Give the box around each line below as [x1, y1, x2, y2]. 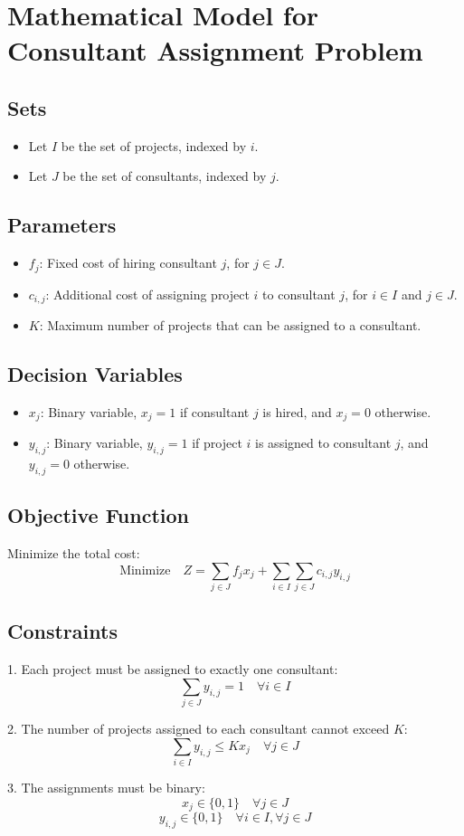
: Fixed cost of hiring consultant [39, 253, 217, 272]
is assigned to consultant [255, 433, 392, 452]
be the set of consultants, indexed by [62, 166, 267, 185]
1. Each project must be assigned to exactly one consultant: [7, 660, 338, 679]
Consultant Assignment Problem [7, 32, 423, 69]
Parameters [7, 211, 117, 239]
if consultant [179, 402, 250, 421]
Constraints [7, 617, 118, 645]
